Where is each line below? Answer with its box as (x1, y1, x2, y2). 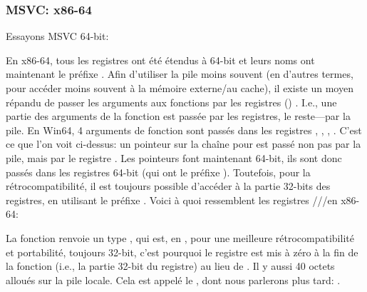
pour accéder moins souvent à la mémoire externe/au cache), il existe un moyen (6, 81, 353, 95)
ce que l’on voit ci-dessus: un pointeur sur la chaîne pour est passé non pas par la (6, 136, 361, 151)
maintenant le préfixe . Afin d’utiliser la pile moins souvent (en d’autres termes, (6, 66, 353, 81)
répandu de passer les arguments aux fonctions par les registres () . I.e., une (6, 94, 337, 109)
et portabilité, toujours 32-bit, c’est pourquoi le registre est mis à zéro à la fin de (6, 244, 358, 259)
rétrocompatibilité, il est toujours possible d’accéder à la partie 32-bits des (6, 178, 331, 193)
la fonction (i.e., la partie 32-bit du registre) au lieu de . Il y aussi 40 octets (6, 258, 335, 273)
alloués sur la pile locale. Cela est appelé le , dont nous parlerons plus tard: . (6, 272, 341, 287)
